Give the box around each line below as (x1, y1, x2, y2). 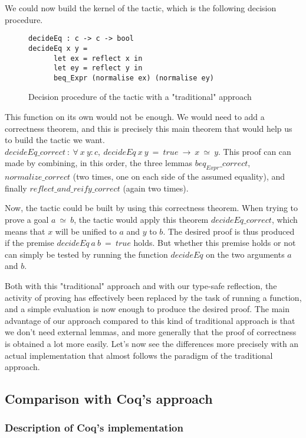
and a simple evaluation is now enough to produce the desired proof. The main (5, 303, 289, 315)
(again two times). (123, 181, 189, 194)
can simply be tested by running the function (5, 248, 168, 260)
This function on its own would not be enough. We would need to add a (5, 111, 265, 123)
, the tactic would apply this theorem (74, 213, 209, 226)
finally (5, 181, 27, 194)
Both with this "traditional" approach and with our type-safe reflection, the (5, 279, 277, 291)
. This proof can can (218, 145, 291, 157)
